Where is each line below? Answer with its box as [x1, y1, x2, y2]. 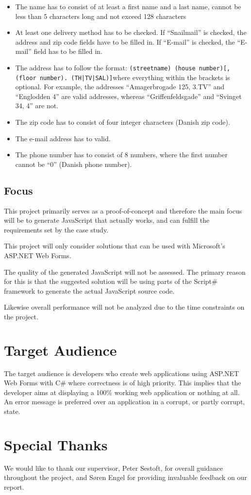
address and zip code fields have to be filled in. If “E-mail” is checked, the [15, 36, 235, 47]
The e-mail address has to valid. [15, 133, 111, 143]
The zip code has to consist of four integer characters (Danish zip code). [15, 117, 230, 127]
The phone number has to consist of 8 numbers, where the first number [15, 149, 228, 160]
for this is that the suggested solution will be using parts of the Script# [4, 276, 218, 286]
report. [4, 481, 24, 492]
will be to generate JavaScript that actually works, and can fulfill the [4, 215, 210, 225]
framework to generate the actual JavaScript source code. [4, 285, 175, 296]
